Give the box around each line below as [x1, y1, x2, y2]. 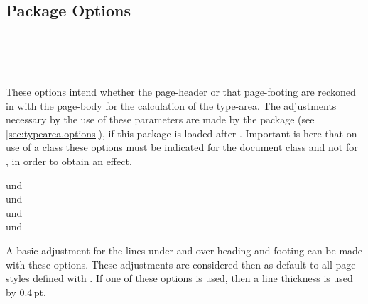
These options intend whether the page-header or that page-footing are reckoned [6, 84, 356, 98]
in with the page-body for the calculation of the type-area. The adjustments [6, 98, 337, 113]
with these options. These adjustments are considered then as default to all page [6, 257, 356, 271]
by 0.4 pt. [6, 284, 46, 299]
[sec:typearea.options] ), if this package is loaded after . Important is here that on [6, 125, 357, 140]
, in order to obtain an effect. [6, 153, 132, 168]
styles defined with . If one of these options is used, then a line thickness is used [6, 271, 353, 286]
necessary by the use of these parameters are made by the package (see [6, 112, 315, 127]
